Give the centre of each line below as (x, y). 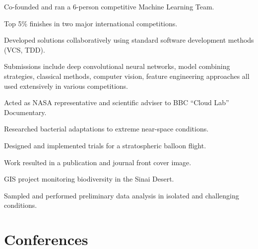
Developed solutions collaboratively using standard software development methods (129, 40)
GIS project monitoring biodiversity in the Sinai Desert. (89, 179)
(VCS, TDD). (25, 49)
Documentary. (25, 112)
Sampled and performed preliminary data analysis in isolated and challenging (122, 195)
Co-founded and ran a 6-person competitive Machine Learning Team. (109, 6)
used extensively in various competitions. (66, 86)
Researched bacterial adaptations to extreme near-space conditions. (106, 129)
